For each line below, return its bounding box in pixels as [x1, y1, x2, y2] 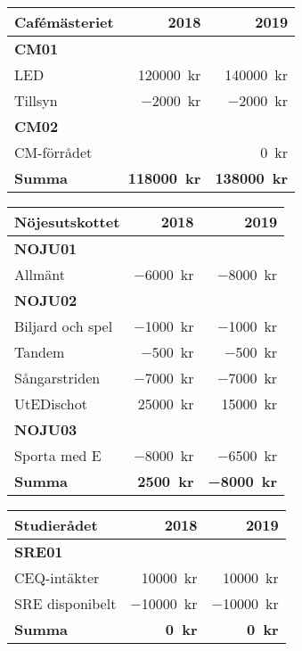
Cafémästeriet [14, 12, 114, 32]
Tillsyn [14, 90, 58, 111]
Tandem [14, 342, 65, 362]
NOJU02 [14, 290, 78, 310]
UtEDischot [14, 393, 87, 414]
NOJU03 [14, 419, 78, 440]
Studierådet [14, 515, 98, 535]
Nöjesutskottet [14, 211, 120, 232]
